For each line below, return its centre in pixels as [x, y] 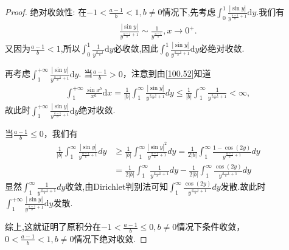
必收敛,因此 [136, 48]
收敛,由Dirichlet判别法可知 [117, 186]
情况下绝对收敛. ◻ [110, 238]
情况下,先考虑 [189, 12]
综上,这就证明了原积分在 [53, 227]
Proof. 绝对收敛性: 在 [46, 12]
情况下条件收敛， [211, 227]
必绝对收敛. [222, 48]
